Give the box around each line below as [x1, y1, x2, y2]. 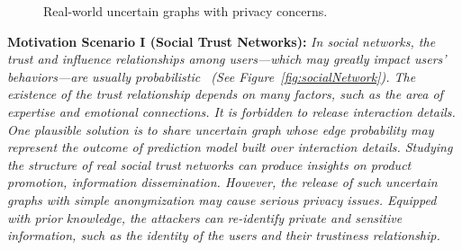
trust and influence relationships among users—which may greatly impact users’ [7, 49, 447, 68]
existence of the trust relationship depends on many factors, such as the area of [7, 85, 443, 103]
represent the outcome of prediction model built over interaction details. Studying [7, 138, 453, 156]
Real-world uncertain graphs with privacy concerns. [43, 2, 328, 20]
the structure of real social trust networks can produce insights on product [7, 155, 412, 174]
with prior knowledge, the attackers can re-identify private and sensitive [7, 208, 403, 227]
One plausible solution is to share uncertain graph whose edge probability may [7, 120, 434, 138]
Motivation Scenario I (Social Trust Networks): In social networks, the [7, 31, 436, 50]
